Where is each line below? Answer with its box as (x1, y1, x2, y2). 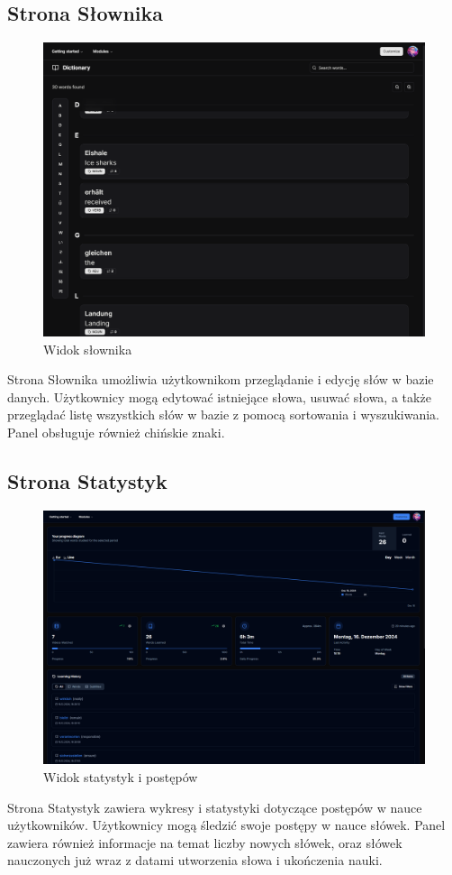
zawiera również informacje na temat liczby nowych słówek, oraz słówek (7, 833, 402, 852)
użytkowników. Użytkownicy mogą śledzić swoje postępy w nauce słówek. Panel (7, 815, 446, 834)
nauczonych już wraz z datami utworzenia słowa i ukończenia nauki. (7, 851, 383, 870)
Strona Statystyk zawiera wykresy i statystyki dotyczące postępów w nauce (7, 797, 422, 816)
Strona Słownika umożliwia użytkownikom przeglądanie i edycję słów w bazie (7, 370, 434, 389)
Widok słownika (43, 339, 132, 358)
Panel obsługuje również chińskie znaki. (7, 423, 225, 442)
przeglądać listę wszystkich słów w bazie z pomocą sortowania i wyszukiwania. (7, 405, 440, 424)
